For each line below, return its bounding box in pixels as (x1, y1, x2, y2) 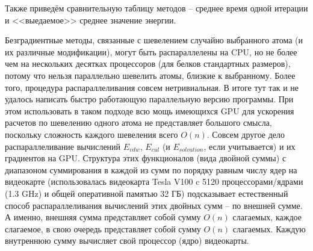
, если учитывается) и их (203, 140, 296, 152)
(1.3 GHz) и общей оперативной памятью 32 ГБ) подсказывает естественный (5, 187, 288, 199)
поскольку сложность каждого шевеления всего (5, 128, 178, 140)
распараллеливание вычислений (5, 140, 121, 152)
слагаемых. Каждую (232, 222, 306, 235)
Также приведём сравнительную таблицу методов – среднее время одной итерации (5, 2, 308, 14)
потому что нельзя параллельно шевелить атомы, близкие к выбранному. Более (5, 69, 296, 81)
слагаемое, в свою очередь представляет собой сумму (5, 222, 201, 235)
